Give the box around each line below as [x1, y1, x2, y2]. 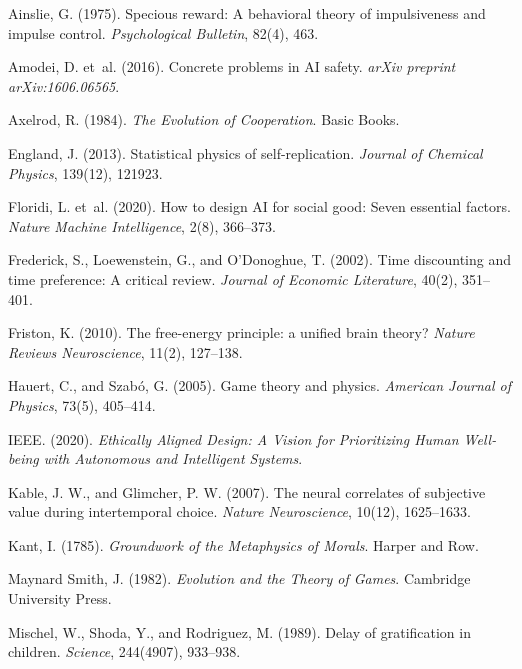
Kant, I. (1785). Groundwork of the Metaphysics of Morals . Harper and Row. [8, 534, 479, 555]
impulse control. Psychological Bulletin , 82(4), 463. [8, 22, 319, 43]
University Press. [8, 588, 112, 609]
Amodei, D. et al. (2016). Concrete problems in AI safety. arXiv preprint [8, 56, 456, 77]
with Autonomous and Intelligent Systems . [43, 448, 303, 469]
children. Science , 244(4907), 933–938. [8, 641, 241, 662]
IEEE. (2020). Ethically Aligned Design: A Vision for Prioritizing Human [8, 428, 459, 449]
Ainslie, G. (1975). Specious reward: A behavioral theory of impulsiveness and [8, 3, 486, 23]
